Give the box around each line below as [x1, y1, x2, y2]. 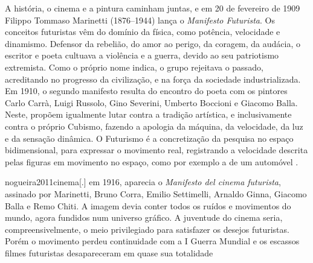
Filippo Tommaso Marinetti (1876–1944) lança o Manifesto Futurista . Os [5, 13, 275, 26]
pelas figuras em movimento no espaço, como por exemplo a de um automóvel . [5, 155, 298, 168]
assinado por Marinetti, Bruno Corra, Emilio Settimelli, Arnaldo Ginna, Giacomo [5, 187, 307, 200]
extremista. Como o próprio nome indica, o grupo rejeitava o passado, [5, 60, 263, 73]
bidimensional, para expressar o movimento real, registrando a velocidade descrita [5, 144, 308, 156]
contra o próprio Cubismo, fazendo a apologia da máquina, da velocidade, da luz [5, 119, 303, 132]
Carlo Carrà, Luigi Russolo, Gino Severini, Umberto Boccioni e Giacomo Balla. [5, 96, 298, 109]
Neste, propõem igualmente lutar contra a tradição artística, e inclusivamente [5, 108, 292, 121]
